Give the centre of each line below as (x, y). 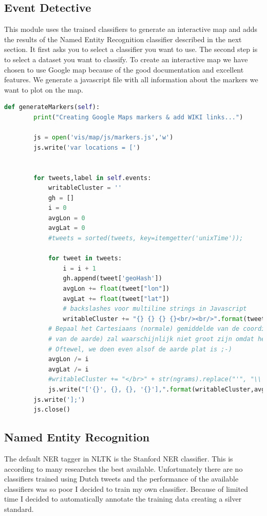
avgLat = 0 (66, 228)
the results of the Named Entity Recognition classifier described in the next (123, 39)
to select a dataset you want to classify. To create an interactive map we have (126, 59)
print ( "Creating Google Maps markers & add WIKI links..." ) (138, 117)
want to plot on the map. (44, 89)
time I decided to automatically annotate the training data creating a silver (123, 499)
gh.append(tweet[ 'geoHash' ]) (112, 279)
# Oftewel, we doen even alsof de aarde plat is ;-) (140, 349)
